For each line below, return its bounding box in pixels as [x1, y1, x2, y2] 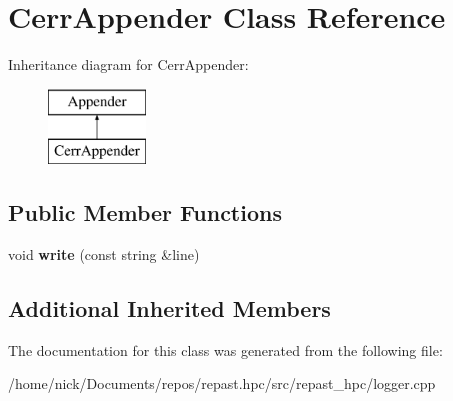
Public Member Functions [8, 197, 282, 228]
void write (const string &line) [8, 244, 200, 265]
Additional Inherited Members [8, 293, 331, 324]
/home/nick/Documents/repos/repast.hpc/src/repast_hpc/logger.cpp [8, 373, 436, 394]
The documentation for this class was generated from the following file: [8, 339, 443, 360]
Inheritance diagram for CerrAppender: [8, 54, 249, 75]
